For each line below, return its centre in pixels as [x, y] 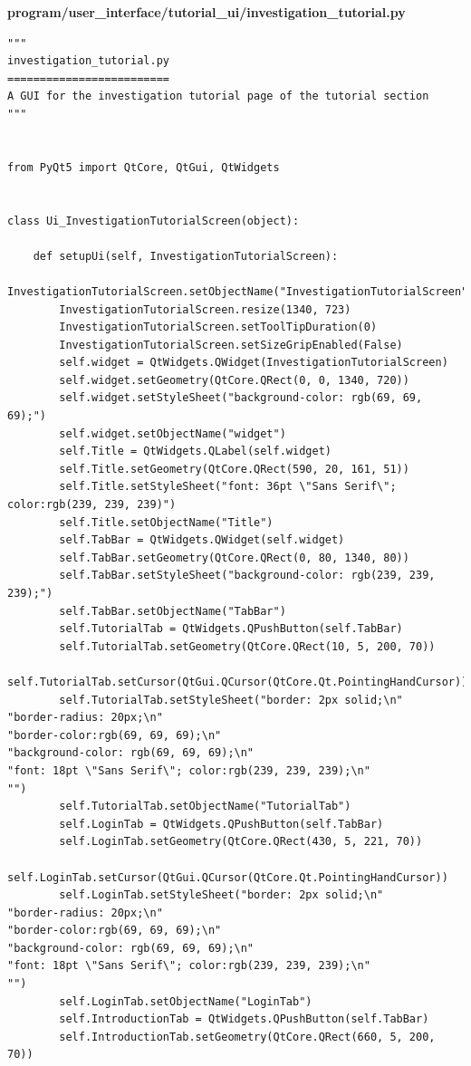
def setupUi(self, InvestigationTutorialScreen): [186, 256]
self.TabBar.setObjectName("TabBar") [173, 611]
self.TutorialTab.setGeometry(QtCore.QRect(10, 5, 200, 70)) [247, 646]
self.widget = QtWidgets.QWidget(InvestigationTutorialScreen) [254, 363]
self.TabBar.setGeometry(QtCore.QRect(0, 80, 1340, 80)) [234, 557]
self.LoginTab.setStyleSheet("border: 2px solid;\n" [221, 895]
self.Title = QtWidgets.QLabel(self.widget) [195, 451]
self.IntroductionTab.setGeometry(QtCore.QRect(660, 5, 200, [247, 1037]
